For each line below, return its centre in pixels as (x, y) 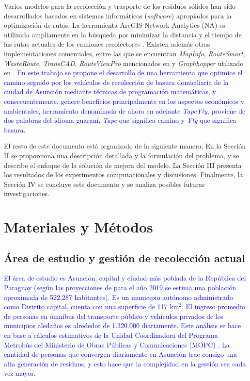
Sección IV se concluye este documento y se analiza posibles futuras (104, 184)
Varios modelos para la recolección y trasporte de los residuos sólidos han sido (120, 6)
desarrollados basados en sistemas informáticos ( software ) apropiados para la (118, 15)
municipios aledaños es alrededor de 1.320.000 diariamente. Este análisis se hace (123, 325)
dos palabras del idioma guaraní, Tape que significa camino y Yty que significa (120, 120)
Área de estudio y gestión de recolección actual (125, 257)
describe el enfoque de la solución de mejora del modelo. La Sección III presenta (123, 165)
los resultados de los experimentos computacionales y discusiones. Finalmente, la (124, 174)
